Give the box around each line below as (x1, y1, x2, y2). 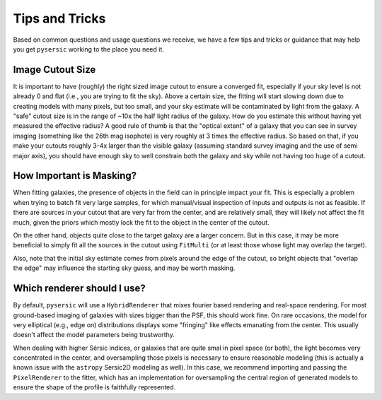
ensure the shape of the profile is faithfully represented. (13, 383, 176, 392)
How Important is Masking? (13, 170, 137, 182)
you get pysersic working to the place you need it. (13, 45, 164, 53)
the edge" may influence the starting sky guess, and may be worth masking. (13, 264, 236, 272)
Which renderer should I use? (13, 283, 146, 295)
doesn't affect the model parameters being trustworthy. (13, 331, 175, 339)
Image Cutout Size (13, 64, 96, 76)
